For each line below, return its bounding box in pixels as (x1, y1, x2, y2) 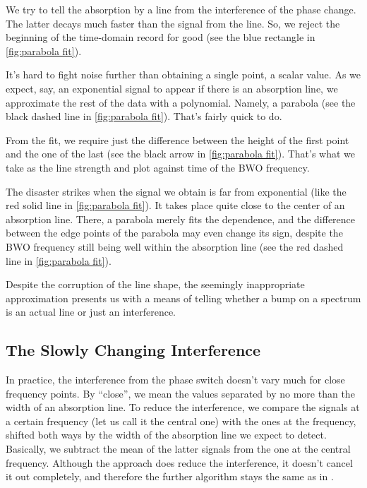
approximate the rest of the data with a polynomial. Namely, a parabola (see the (6, 95, 356, 109)
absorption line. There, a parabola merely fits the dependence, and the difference (6, 211, 356, 226)
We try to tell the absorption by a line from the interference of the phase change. (6, 2, 356, 16)
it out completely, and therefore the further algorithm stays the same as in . (6, 469, 334, 484)
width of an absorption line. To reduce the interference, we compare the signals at (6, 400, 360, 415)
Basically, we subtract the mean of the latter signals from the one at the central (6, 441, 351, 456)
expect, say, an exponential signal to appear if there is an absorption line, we (6, 81, 338, 95)
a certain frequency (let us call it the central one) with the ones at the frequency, (6, 413, 356, 428)
